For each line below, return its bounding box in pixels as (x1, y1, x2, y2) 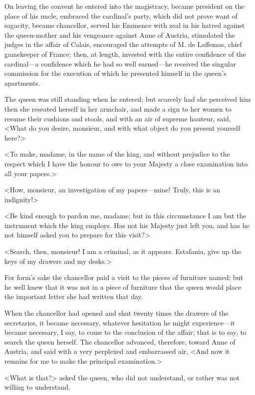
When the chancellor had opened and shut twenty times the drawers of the (4, 308, 229, 318)
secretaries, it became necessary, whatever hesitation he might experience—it (4, 317, 235, 327)
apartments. (4, 77, 40, 88)
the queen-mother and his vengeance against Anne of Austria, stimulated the (4, 29, 235, 40)
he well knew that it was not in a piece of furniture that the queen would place (4, 281, 241, 292)
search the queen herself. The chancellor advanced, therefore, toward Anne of (4, 336, 235, 347)
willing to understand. (4, 382, 70, 392)
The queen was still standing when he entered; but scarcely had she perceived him (4, 94, 251, 104)
